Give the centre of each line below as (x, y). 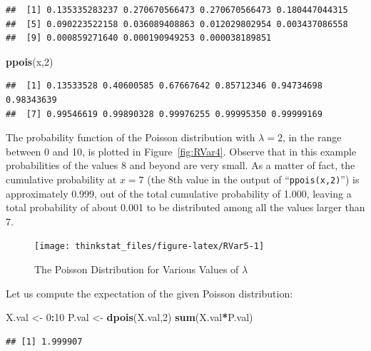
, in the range (312, 137)
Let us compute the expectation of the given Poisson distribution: (149, 293)
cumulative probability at (61, 179)
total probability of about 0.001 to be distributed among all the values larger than (185, 207)
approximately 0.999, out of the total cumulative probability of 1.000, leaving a (179, 193)
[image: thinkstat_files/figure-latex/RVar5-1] (149, 246)
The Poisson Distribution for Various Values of (137, 269)
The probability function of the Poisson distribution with (131, 137)
